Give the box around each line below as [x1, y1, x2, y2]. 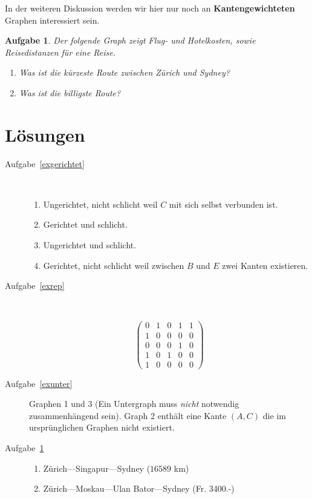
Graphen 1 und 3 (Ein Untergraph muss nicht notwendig [29, 397, 239, 410]
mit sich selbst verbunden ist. [169, 197, 278, 210]
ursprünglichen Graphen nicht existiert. [29, 421, 175, 434]
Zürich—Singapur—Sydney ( [43, 461, 151, 474]
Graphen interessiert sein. [5, 13, 100, 26]
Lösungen [5, 122, 85, 147]
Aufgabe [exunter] [5, 377, 73, 389]
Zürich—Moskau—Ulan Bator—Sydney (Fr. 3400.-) [43, 482, 235, 495]
